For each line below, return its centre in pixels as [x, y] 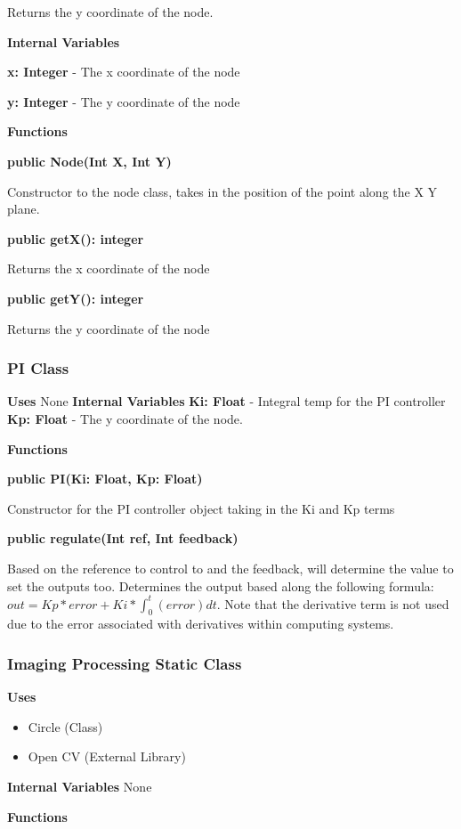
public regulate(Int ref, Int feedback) [123, 538]
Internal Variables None [80, 786]
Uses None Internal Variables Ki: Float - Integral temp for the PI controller [226, 401]
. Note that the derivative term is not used [333, 603]
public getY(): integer [76, 298]
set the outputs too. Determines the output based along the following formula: [221, 585]
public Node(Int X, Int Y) [89, 161]
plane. [24, 209]
